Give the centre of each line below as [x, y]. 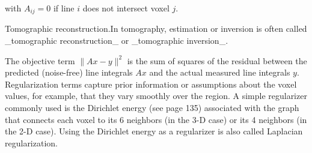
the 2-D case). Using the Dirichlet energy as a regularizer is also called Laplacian [154, 131]
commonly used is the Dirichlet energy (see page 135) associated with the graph [152, 108]
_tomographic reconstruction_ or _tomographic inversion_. [117, 40]
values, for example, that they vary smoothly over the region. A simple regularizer [156, 96]
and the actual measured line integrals [220, 72]
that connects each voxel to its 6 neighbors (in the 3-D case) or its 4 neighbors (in [156, 119]
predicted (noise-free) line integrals [69, 72]
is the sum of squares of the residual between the [217, 60]
